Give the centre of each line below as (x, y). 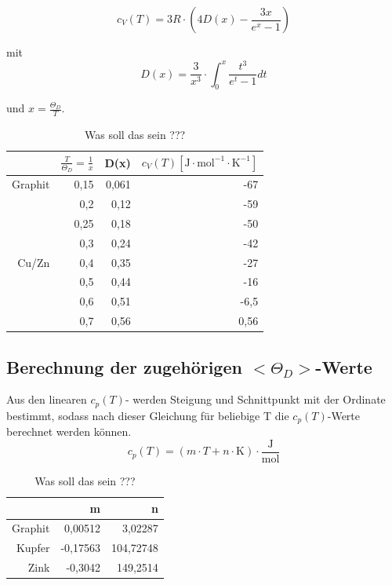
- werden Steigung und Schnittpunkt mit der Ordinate (255, 399)
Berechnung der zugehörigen (124, 366)
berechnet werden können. (69, 431)
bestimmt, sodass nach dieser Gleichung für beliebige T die (148, 415)
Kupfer (33, 548)
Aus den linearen (47, 399)
